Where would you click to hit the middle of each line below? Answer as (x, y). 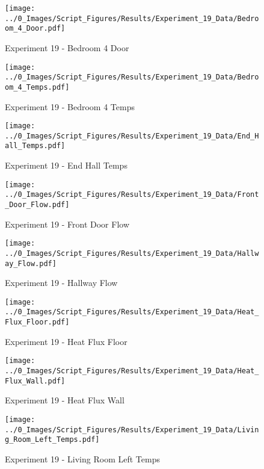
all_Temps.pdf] (35, 146)
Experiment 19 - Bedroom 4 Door (67, 47)
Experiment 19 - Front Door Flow (67, 224)
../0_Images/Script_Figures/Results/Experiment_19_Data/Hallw (132, 253)
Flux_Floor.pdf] (37, 322)
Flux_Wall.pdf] (35, 381)
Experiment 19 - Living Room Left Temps (82, 458)
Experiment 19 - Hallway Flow (61, 283)
